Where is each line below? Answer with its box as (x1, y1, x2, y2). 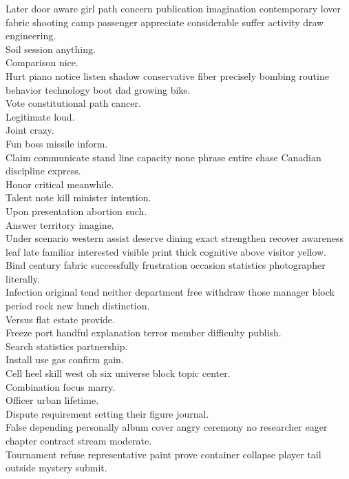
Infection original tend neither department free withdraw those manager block (6, 285, 335, 299)
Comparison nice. (6, 55, 78, 70)
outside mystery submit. (6, 460, 107, 475)
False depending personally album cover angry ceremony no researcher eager (6, 420, 328, 434)
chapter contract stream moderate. (6, 434, 152, 447)
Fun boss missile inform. (6, 136, 108, 150)
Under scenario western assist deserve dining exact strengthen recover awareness (6, 231, 343, 245)
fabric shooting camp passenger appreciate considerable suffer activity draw (6, 14, 324, 29)
